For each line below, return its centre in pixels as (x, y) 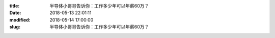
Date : (15, 13)
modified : (20, 19)
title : (15, 6)
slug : (15, 27)
